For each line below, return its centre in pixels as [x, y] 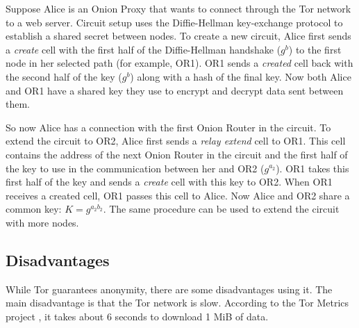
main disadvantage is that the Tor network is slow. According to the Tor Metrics [177, 303]
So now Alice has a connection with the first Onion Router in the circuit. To [168, 127]
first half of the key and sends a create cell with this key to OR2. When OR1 [169, 182]
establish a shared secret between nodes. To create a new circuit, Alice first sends [178, 36]
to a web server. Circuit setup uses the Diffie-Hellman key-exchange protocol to [174, 22]
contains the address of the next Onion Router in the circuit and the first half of [177, 154]
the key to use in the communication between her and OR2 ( [135, 168]
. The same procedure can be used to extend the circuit [221, 209]
